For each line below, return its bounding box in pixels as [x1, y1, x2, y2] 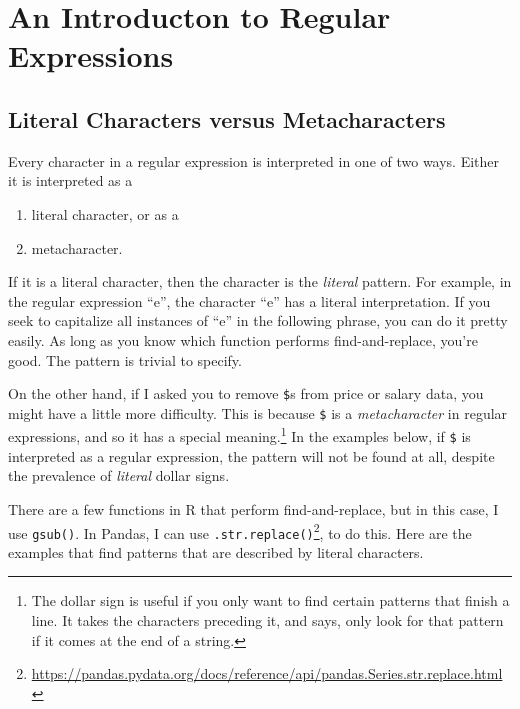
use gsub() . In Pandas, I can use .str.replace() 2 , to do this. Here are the [8, 519, 472, 543]
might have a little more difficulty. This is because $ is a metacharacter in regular [8, 402, 508, 423]
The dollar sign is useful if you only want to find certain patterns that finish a [31, 590, 510, 611]
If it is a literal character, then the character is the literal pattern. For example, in [8, 271, 512, 292]
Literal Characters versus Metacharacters [8, 103, 446, 134]
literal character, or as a [31, 203, 179, 224]
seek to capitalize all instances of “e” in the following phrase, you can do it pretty [8, 310, 508, 331]
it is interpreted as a [8, 170, 133, 191]
